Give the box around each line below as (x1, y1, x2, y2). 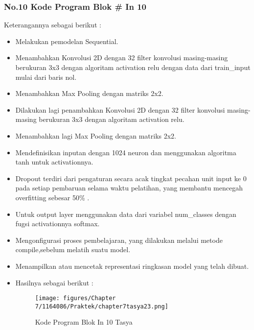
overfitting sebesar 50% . (15, 192, 90, 202)
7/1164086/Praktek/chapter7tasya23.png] (35, 303, 168, 310)
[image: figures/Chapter (35, 295, 116, 302)
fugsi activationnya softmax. (15, 218, 100, 229)
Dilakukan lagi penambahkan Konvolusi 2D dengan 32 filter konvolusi (15, 104, 225, 115)
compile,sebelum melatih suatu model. (15, 244, 131, 255)
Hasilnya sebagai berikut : (15, 277, 93, 287)
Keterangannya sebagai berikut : (4, 20, 101, 30)
